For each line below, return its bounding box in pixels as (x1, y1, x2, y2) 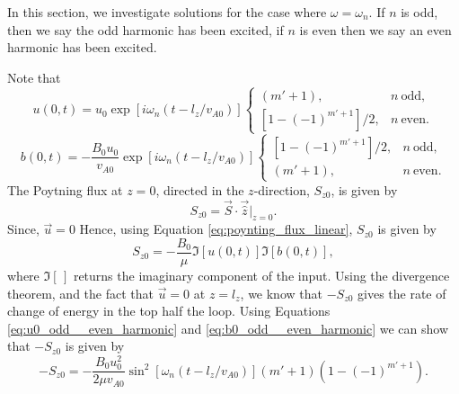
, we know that (240, 283, 322, 302)
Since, (7, 219, 40, 238)
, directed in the (155, 180, 244, 199)
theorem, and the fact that (7, 283, 154, 302)
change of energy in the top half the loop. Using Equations (7, 301, 331, 320)
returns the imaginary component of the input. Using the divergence (73, 265, 450, 284)
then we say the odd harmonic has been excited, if (7, 20, 284, 39)
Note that (7, 67, 61, 86)
